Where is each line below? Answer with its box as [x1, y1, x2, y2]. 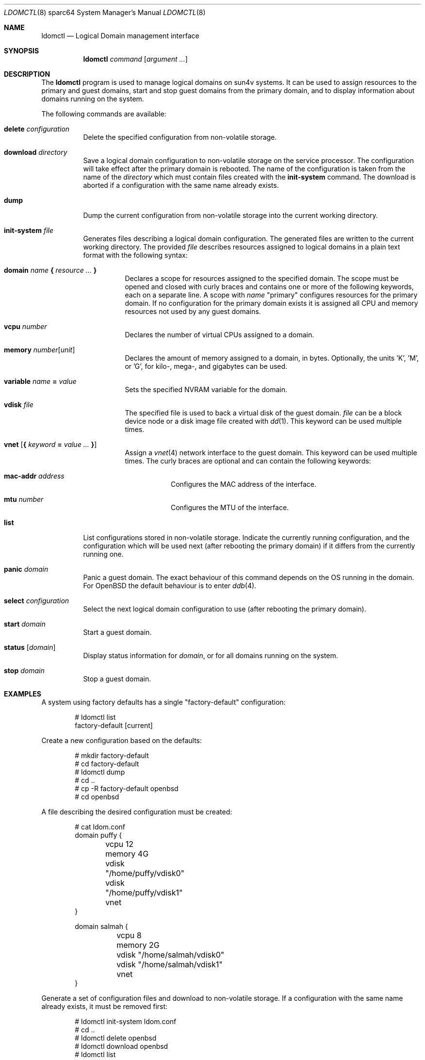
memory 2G [116, 940, 160, 950]
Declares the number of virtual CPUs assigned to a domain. [125, 331, 314, 339]
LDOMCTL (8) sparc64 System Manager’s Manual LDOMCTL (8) [4, 8, 206, 17]
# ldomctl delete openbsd [75, 1034, 157, 1042]
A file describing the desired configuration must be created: [41, 808, 232, 816]
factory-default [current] [75, 721, 153, 729]
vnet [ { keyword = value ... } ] [4, 440, 97, 448]
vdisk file [4, 400, 33, 409]
